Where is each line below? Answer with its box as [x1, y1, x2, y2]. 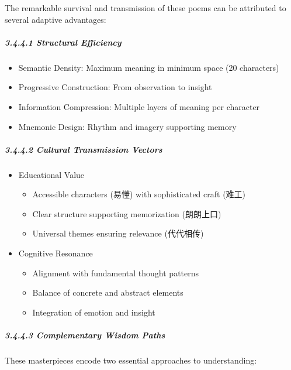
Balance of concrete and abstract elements [32, 286, 183, 299]
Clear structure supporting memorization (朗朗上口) [32, 207, 221, 220]
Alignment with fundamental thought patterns [32, 266, 199, 279]
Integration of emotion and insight [32, 306, 155, 318]
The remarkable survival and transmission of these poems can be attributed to [5, 2, 286, 13]
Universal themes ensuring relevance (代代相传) [32, 227, 204, 239]
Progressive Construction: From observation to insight [18, 81, 212, 93]
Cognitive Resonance [18, 247, 93, 259]
